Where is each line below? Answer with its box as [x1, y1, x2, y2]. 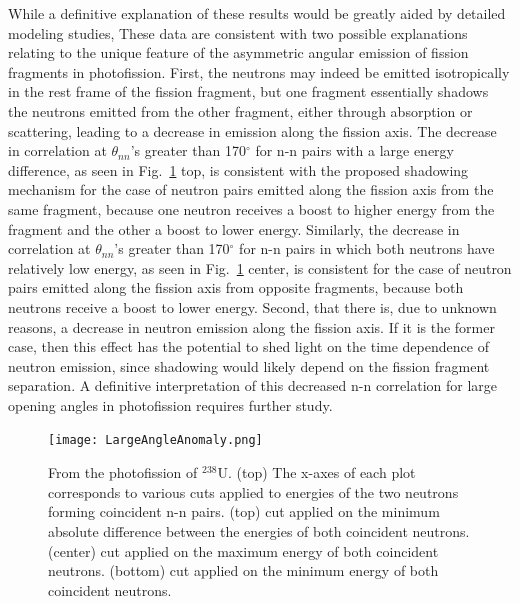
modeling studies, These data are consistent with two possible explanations [8, 22, 468, 43]
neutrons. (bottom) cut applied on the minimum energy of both [48, 560, 439, 581]
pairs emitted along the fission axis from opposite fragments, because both [8, 277, 464, 298]
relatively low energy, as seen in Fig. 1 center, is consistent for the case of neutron [8, 257, 512, 278]
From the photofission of [48, 462, 198, 483]
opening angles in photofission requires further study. [8, 394, 333, 415]
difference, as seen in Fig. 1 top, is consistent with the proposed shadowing [8, 159, 469, 180]
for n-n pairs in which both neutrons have [239, 238, 495, 259]
